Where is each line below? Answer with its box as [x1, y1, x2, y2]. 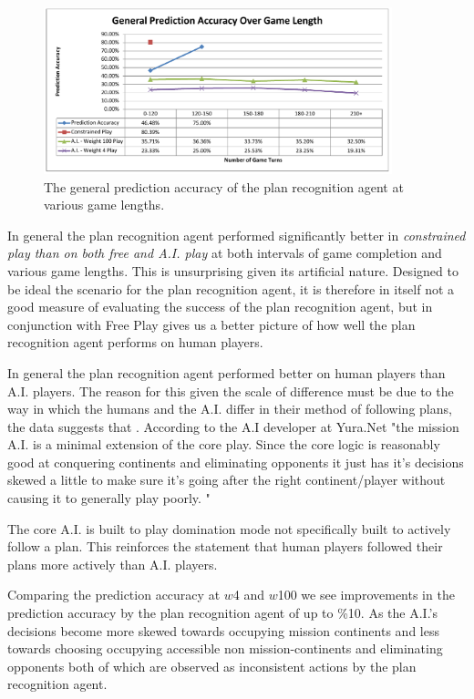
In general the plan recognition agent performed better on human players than [7, 363, 446, 382]
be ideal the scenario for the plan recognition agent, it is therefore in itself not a [7, 279, 455, 298]
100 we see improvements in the [277, 585, 455, 604]
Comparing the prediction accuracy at [7, 585, 221, 604]
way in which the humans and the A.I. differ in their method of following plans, [7, 399, 452, 418]
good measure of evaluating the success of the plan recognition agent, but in [7, 297, 433, 316]
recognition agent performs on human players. [7, 333, 263, 352]
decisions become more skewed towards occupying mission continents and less [7, 621, 439, 640]
